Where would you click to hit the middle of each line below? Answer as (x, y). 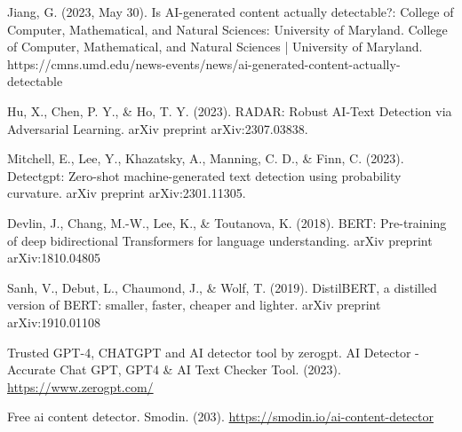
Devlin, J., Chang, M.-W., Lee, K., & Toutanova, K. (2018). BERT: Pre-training (227, 222)
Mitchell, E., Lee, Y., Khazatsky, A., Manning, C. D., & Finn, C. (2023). (206, 158)
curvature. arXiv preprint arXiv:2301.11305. (127, 193)
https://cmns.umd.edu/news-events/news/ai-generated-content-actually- (204, 63)
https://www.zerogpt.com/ (80, 386)
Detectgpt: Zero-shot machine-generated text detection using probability (204, 175)
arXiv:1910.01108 (54, 322)
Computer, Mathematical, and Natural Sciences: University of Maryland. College (227, 29)
